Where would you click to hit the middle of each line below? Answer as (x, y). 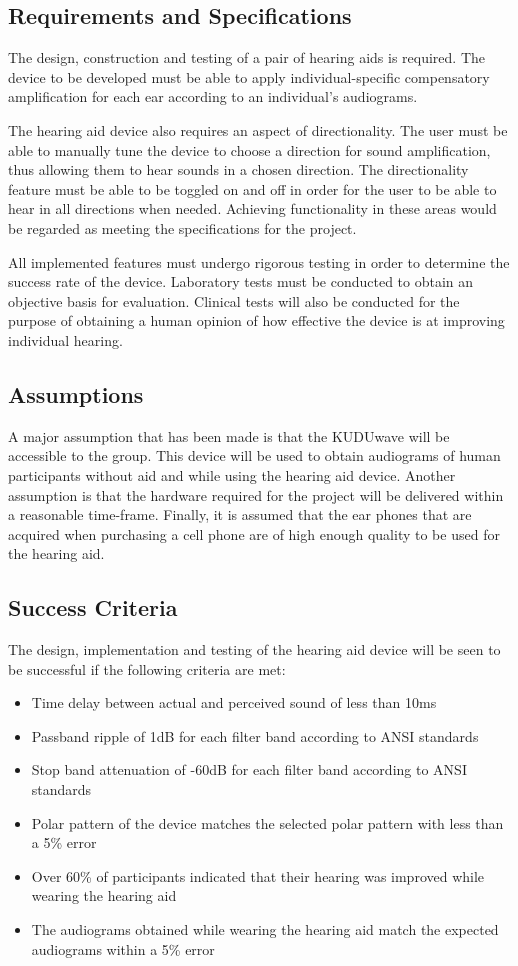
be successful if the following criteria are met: (147, 668)
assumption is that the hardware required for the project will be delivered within (256, 494)
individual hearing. (65, 339)
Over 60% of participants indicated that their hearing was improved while (258, 875)
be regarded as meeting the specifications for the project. (182, 227)
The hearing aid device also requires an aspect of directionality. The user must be (258, 129)
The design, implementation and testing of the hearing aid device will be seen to (254, 649)
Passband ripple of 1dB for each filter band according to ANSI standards (255, 735)
